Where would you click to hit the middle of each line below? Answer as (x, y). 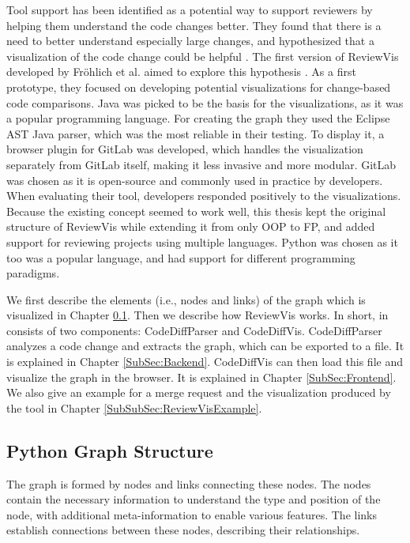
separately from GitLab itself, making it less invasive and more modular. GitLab (201, 164)
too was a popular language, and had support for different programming (181, 257)
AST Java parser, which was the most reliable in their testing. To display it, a (196, 133)
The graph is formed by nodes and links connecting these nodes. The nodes (189, 483)
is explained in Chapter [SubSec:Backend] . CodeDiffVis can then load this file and (205, 362)
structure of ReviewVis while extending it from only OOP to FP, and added (191, 226)
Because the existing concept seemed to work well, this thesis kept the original (196, 211)
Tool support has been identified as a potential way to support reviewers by (190, 9)
